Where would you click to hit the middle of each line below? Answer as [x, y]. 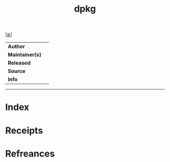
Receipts [24, 130]
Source [17, 71]
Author [16, 47]
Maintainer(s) [25, 55]
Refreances [30, 154]
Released [19, 63]
